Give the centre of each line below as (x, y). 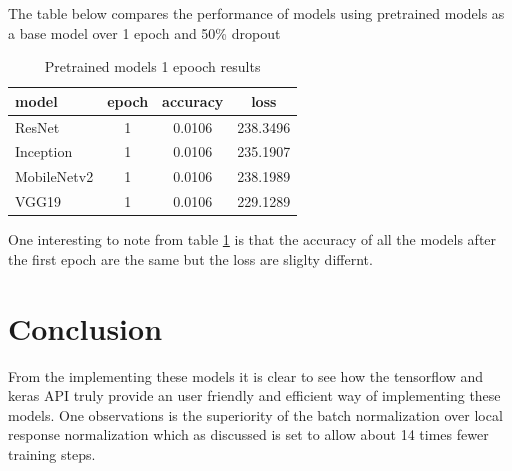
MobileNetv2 (54, 176)
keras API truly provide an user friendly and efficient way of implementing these (254, 395)
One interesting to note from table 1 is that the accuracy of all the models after (252, 239)
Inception (44, 151)
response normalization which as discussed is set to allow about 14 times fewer (248, 434)
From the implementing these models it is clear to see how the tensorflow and (246, 375)
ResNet (37, 126)
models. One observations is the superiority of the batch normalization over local (255, 414)
